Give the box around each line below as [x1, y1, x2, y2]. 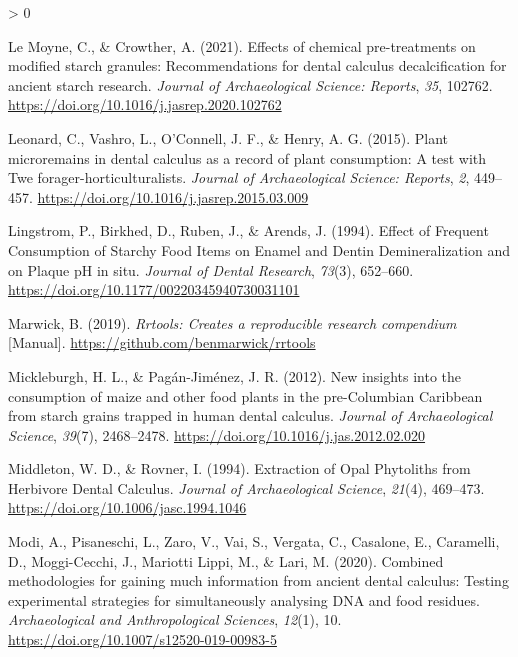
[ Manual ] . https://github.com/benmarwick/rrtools [8, 332, 316, 353]
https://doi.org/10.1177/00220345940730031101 [8, 279, 300, 300]
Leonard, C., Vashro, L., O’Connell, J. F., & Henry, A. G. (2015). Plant [8, 127, 448, 148]
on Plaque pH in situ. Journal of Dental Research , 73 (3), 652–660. [8, 259, 414, 280]
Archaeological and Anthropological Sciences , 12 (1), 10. [8, 609, 342, 630]
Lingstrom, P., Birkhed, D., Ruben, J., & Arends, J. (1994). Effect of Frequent [8, 220, 489, 241]
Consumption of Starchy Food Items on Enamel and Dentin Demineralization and [8, 239, 510, 260]
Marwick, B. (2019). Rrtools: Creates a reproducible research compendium [8, 312, 457, 333]
